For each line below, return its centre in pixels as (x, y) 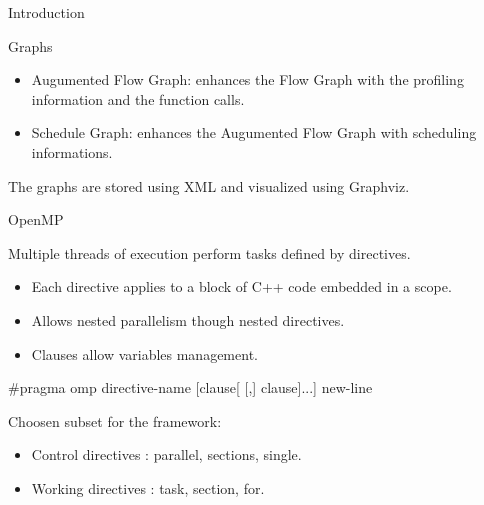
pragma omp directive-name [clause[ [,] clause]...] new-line (196, 387)
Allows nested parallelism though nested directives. (188, 319)
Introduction (46, 12)
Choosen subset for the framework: (115, 420)
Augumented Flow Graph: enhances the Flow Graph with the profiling (247, 79)
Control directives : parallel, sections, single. (166, 454)
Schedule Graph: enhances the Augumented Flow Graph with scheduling (254, 132)
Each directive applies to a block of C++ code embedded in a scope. (241, 286)
